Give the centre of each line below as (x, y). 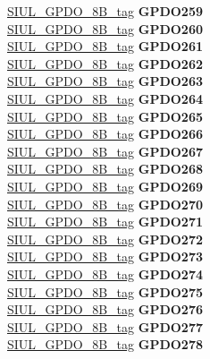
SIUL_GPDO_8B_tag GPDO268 (105, 169)
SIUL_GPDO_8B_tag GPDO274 (105, 274)
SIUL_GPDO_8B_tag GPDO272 (105, 239)
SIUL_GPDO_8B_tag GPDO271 (105, 222)
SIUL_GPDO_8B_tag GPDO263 (105, 81)
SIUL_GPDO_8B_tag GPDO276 (105, 309)
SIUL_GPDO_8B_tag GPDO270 (105, 204)
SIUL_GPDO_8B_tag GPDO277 (105, 326)
